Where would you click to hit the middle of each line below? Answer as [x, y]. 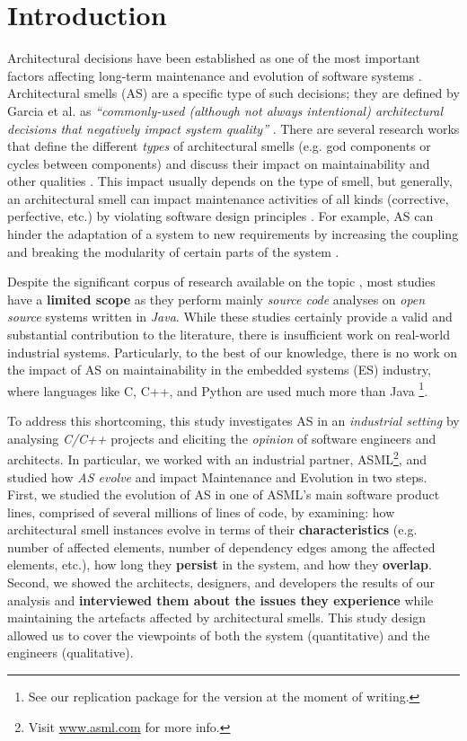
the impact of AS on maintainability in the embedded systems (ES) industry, [219, 370]
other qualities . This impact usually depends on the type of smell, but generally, [230, 181]
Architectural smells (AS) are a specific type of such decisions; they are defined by [233, 93]
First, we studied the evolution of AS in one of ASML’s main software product [224, 494]
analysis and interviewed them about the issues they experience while [220, 600]
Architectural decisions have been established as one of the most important [214, 58]
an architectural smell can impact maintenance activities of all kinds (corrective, [228, 198]
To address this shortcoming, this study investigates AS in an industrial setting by [233, 421]
